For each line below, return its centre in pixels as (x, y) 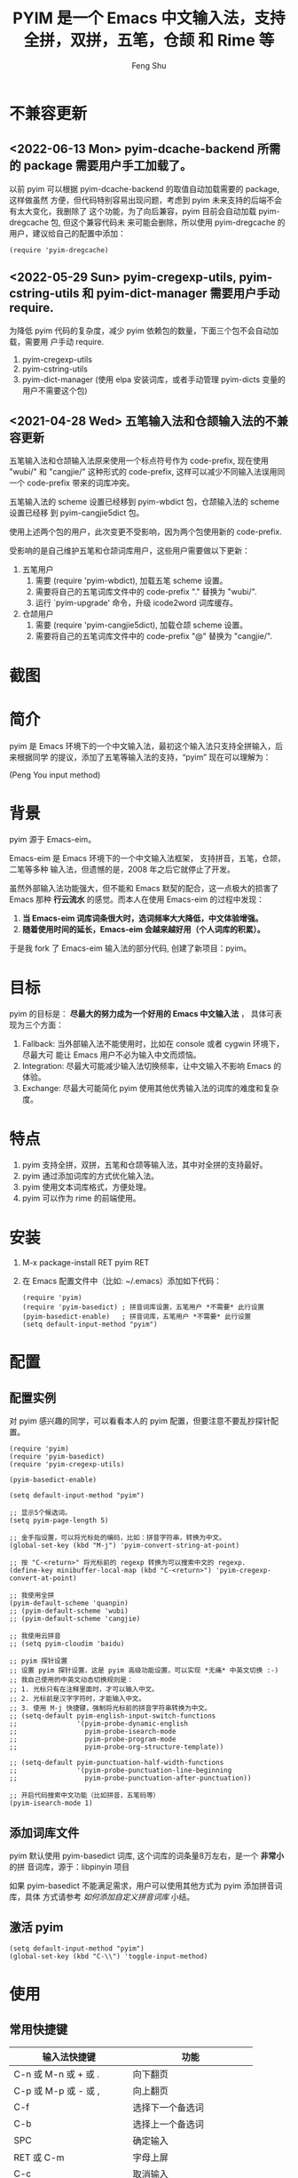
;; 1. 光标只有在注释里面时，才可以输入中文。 (84, 1689)
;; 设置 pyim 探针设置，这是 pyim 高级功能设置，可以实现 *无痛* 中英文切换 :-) (144, 1671)
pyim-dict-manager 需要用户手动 (188, 294)
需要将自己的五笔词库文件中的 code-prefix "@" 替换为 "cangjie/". (154, 636)
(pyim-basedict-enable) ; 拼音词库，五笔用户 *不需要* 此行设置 (136, 1317)
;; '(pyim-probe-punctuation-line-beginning (121, 1771)
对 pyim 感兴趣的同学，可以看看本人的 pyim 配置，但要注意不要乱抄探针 (140, 1421)
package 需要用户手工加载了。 (108, 166)
